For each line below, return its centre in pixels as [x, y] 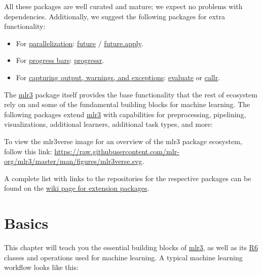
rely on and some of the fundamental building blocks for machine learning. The [127, 104]
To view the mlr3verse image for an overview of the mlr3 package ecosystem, [123, 141]
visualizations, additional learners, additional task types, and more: [108, 124]
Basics [26, 223]
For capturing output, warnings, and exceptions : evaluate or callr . [118, 77]
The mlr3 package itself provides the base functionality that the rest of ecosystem [131, 94]
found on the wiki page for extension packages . [77, 188]
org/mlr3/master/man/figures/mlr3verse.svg [73, 161]
